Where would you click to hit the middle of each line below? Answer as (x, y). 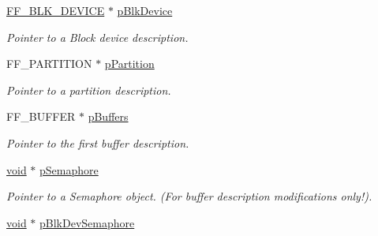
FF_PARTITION (49, 64)
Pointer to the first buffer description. (98, 142)
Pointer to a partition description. (89, 90)
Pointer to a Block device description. (97, 37)
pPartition (129, 64)
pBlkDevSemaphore (87, 222)
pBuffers (108, 116)
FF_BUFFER (41, 116)
